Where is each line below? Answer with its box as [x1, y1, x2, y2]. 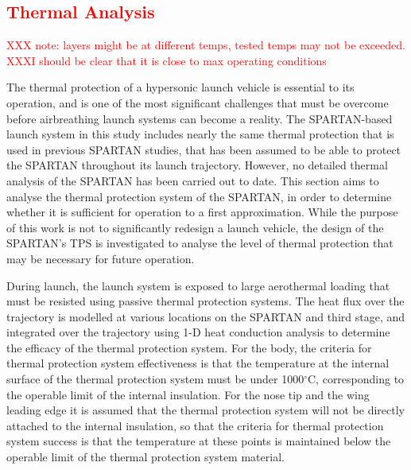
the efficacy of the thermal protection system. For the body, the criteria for [6, 339, 372, 355]
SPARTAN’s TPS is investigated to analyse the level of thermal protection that [6, 235, 394, 251]
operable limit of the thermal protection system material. [6, 449, 285, 465]
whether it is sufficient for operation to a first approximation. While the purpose [6, 204, 398, 220]
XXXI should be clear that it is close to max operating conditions [6, 52, 327, 68]
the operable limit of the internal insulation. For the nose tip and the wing [6, 386, 370, 402]
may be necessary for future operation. [6, 250, 195, 266]
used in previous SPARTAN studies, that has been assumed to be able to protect [6, 141, 401, 157]
